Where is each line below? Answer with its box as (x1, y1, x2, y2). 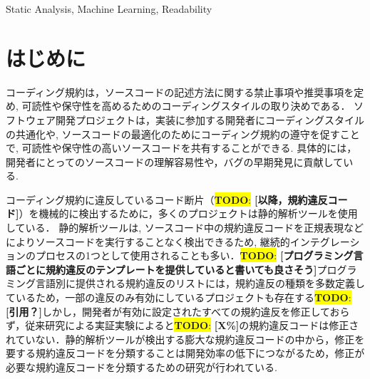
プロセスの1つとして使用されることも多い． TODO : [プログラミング (35, 248, 354, 263)
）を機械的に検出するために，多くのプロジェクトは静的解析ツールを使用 (19, 206, 358, 221)
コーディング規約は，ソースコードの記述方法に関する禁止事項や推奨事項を (6, 84, 354, 99)
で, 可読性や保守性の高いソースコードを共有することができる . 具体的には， (6, 140, 357, 155)
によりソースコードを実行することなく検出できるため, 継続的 (6, 234, 290, 249)
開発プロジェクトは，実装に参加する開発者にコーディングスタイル (55, 112, 365, 127)
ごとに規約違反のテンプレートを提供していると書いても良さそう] (15, 261, 317, 276)
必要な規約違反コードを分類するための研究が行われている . (6, 360, 277, 374)
